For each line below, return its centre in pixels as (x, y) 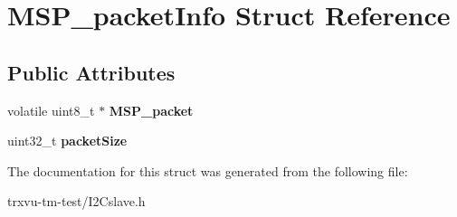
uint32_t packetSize (67, 141)
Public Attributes (91, 72)
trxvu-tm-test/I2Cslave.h (76, 201)
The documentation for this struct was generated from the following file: (208, 170)
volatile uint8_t (51, 110)
